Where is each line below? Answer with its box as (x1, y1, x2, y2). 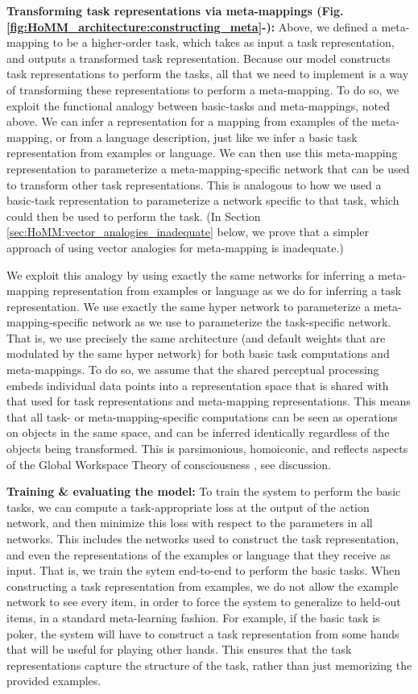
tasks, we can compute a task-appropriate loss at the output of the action (6, 498, 370, 515)
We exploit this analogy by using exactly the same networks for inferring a (6, 266, 375, 283)
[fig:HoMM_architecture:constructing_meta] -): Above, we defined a (6, 18, 378, 35)
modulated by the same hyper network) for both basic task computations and (6, 345, 390, 362)
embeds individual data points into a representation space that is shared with (6, 376, 389, 393)
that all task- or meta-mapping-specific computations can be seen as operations (6, 408, 398, 425)
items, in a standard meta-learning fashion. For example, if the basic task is (6, 609, 380, 625)
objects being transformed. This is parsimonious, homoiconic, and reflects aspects (6, 440, 408, 457)
